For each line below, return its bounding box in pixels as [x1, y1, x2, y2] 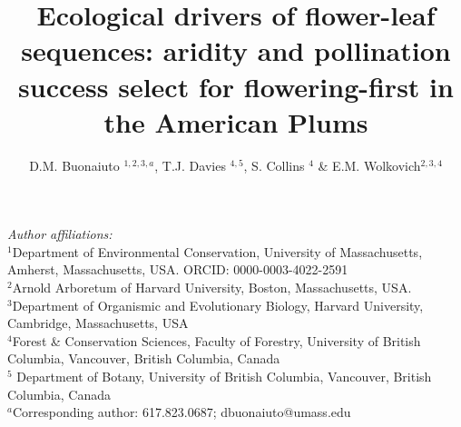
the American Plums [103, 103, 368, 140]
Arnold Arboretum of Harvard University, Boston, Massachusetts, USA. [12, 278, 412, 297]
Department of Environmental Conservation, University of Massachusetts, [12, 242, 423, 261]
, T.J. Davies [154, 155, 226, 174]
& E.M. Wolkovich [318, 155, 421, 174]
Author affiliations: [7, 224, 113, 243]
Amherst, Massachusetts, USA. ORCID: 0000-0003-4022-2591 [7, 260, 348, 279]
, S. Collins [243, 155, 305, 174]
